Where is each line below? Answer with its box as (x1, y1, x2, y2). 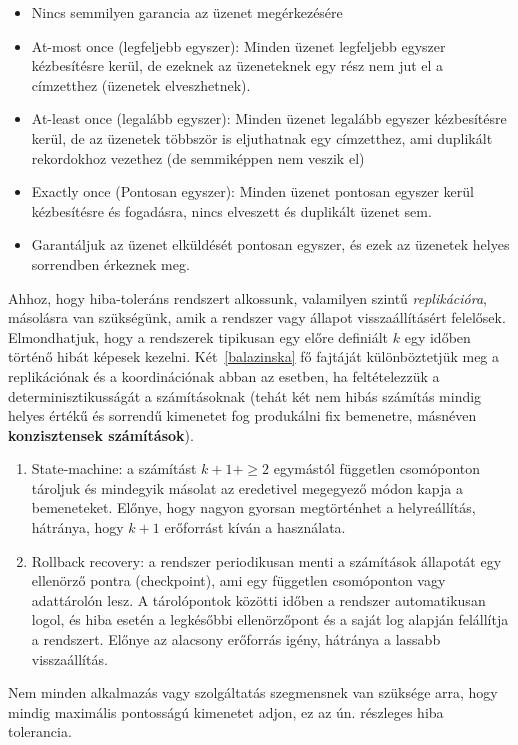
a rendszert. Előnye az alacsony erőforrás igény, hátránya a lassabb (31, 629, 441, 650)
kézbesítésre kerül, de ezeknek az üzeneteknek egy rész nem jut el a (31, 55, 444, 76)
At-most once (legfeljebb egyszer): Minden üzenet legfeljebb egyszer (31, 35, 446, 56)
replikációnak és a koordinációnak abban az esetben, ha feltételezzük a (8, 365, 440, 386)
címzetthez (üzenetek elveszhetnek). (31, 74, 251, 95)
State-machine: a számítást (31, 458, 197, 479)
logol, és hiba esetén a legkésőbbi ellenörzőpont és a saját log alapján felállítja (31, 609, 509, 630)
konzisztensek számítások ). (8, 424, 194, 445)
